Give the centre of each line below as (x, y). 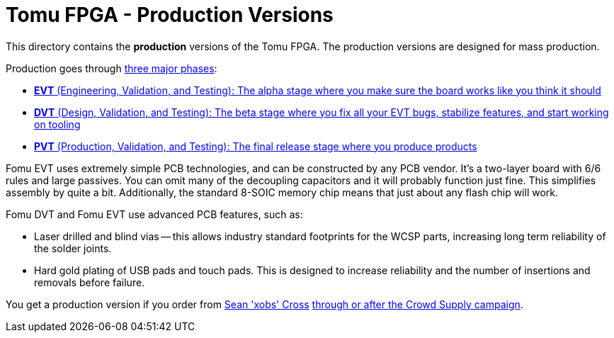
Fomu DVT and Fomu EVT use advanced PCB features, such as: (154, 214)
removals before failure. (90, 282)
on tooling (57, 124)
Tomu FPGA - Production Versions (170, 15)
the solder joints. (73, 248)
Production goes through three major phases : (112, 68)
